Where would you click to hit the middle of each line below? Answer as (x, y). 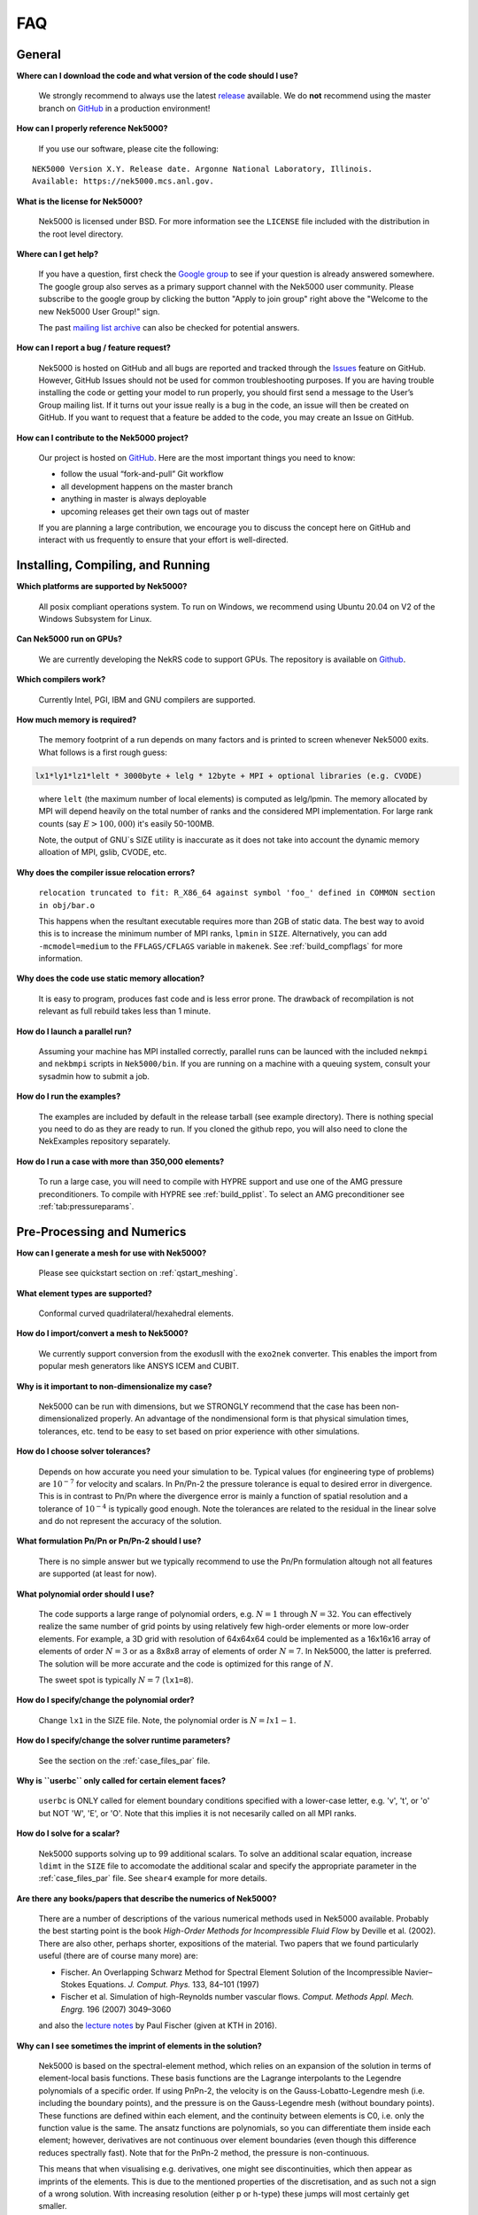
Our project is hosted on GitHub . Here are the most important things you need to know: (197, 458)
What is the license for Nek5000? (80, 201)
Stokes (73, 1985)
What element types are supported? (84, 1293)
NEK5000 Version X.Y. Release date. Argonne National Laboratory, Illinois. (203, 169)
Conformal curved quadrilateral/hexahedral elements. (136, 1313)
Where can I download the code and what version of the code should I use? (157, 76)
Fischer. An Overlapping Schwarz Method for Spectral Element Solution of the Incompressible (231, 1972)
